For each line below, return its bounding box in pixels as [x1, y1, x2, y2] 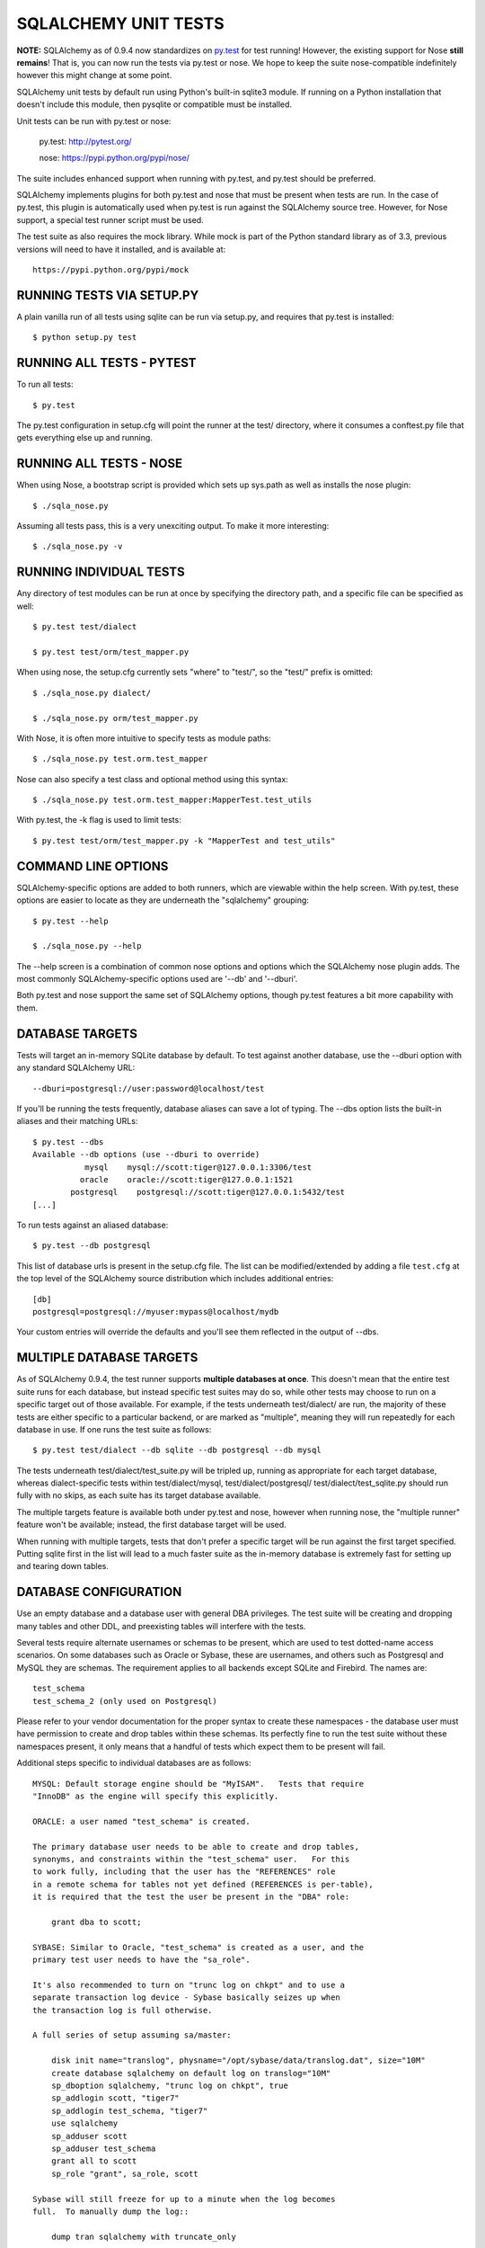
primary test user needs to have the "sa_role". [32, 1955, 251, 1965]
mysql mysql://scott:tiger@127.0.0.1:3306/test [84, 1162, 313, 1173]
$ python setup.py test [32, 333, 137, 343]
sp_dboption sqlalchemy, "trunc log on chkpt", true [50, 2080, 289, 2091]
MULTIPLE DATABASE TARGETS [16, 1350, 198, 1366]
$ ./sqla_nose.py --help [32, 941, 142, 951]
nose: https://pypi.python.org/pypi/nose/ [39, 153, 190, 164]
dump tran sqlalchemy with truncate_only [50, 2231, 237, 2242]
